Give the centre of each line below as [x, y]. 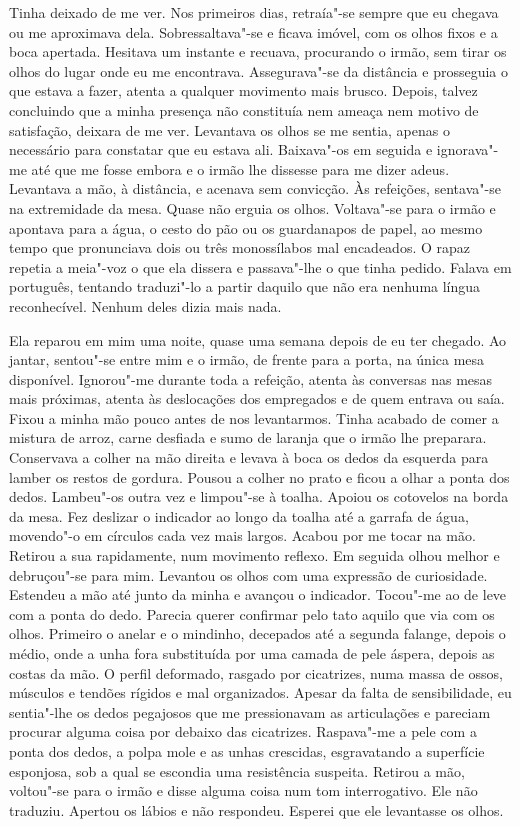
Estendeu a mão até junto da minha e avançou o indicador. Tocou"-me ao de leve [258, 594]
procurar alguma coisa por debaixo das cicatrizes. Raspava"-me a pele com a [243, 731]
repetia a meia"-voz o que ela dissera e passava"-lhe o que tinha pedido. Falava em [260, 266]
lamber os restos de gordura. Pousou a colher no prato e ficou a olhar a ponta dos [259, 476]
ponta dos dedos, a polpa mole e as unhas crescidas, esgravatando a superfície [247, 750]
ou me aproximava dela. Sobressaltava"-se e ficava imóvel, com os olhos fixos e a [253, 31]
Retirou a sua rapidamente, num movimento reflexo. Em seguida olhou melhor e [254, 555]
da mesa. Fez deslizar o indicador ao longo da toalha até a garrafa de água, [239, 515]
